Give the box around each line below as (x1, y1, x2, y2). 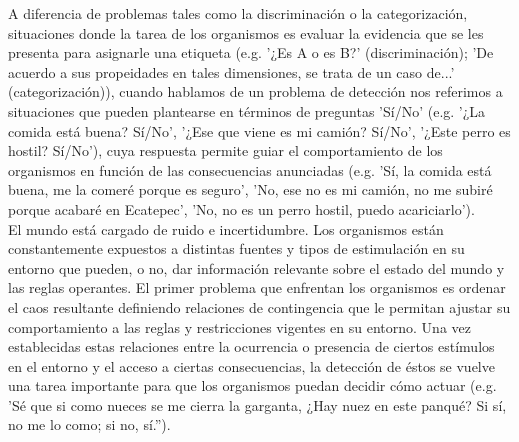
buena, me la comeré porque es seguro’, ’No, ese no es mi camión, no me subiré (8, 179, 493, 200)
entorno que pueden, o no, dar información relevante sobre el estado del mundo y (8, 257, 505, 278)
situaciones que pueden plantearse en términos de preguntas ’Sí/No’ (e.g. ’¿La (8, 100, 486, 121)
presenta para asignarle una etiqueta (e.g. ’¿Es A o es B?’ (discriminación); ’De (8, 42, 494, 63)
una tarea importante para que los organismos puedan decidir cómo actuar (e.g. (8, 375, 497, 396)
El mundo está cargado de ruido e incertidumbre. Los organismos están (8, 218, 444, 239)
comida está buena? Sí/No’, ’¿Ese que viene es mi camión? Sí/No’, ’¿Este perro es (8, 120, 511, 141)
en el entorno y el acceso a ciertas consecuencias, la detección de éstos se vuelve (8, 355, 495, 376)
